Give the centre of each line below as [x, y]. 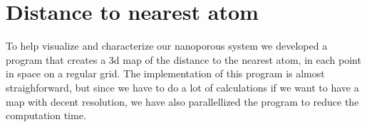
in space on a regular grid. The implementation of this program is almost [165, 73]
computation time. [46, 115]
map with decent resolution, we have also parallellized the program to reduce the [182, 101]
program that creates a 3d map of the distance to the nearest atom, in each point [183, 59]
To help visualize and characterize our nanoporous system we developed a [167, 46]
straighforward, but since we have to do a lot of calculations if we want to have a [182, 87]
